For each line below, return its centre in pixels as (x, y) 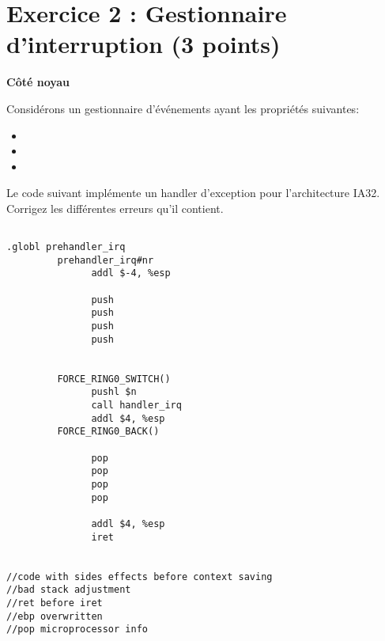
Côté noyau (38, 82)
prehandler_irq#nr (106, 260)
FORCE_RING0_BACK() (108, 432)
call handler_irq (136, 405)
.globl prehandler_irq (66, 247)
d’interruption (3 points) (143, 44)
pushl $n (114, 392)
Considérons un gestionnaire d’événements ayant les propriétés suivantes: (183, 108)
